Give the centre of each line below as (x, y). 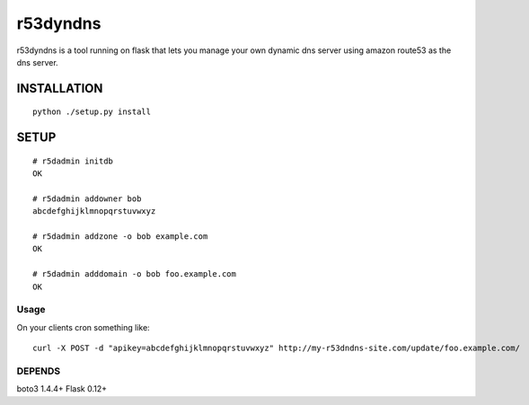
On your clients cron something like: (83, 327)
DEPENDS (39, 371)
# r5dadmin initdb (73, 161)
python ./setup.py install (92, 112)
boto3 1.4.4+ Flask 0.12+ (62, 389)
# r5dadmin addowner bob (87, 198)
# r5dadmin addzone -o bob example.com (120, 237)
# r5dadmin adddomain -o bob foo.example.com (135, 274)
